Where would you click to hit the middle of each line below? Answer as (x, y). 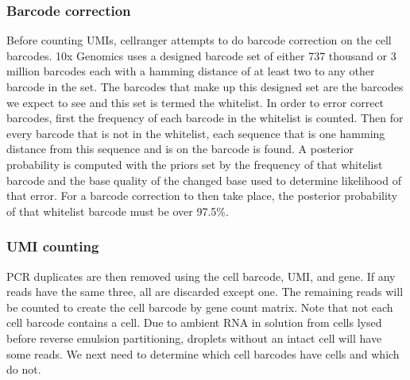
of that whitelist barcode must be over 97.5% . (118, 211)
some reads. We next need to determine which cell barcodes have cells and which (203, 353)
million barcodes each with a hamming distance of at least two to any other (191, 71)
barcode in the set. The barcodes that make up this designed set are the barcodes (205, 86)
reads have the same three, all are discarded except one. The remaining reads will (205, 292)
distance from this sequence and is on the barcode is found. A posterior (180, 149)
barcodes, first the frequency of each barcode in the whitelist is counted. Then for (205, 118)
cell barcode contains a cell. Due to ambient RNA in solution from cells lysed (194, 322)
